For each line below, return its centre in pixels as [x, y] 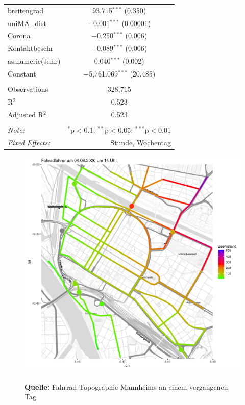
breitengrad [26, 10]
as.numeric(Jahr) [34, 61]
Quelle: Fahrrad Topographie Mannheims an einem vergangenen [126, 386]
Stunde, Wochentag [141, 142]
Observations [28, 89]
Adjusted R [26, 114]
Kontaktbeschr [31, 48]
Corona [19, 35]
